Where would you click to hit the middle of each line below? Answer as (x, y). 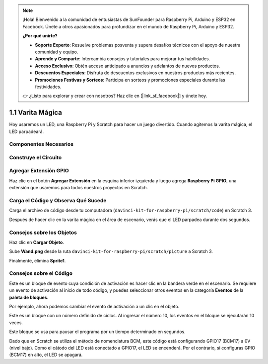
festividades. (48, 87)
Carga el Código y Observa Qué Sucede (58, 201)
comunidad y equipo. (57, 52)
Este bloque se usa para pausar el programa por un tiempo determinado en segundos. (97, 332)
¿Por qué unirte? (40, 36)
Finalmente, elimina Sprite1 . (37, 260)
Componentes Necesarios (41, 144)
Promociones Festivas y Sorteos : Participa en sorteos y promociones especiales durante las (130, 80)
